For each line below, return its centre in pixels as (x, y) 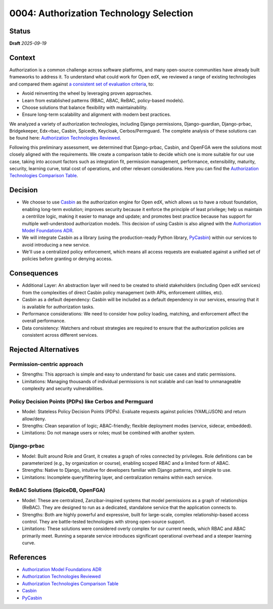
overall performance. (44, 321)
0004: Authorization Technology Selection (101, 13)
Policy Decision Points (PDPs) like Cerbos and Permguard (81, 401)
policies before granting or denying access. (67, 259)
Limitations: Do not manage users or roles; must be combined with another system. (109, 433)
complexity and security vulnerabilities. (63, 389)
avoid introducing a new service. (56, 245)
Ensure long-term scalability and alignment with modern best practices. (97, 114)
